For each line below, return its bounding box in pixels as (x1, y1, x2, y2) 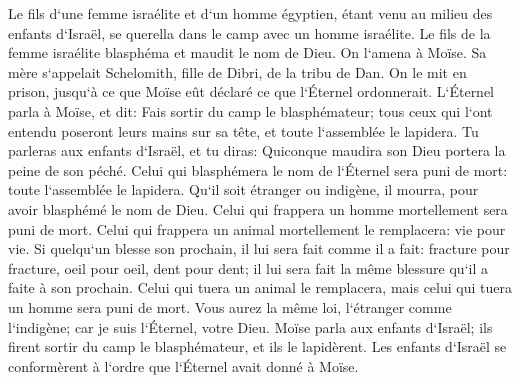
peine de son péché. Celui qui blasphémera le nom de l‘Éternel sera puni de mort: (8, 159, 508, 180)
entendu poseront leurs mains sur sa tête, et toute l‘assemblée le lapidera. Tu (8, 120, 479, 141)
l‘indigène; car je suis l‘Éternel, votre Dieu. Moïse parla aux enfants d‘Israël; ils (8, 316, 493, 337)
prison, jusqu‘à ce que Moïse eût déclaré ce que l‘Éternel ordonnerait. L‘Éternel (8, 81, 495, 102)
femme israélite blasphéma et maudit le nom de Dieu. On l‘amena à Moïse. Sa (8, 42, 487, 63)
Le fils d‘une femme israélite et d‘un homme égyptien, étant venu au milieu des (8, 3, 493, 23)
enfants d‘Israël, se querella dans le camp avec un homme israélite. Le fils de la (8, 22, 491, 43)
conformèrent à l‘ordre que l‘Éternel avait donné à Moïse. (8, 355, 359, 376)
